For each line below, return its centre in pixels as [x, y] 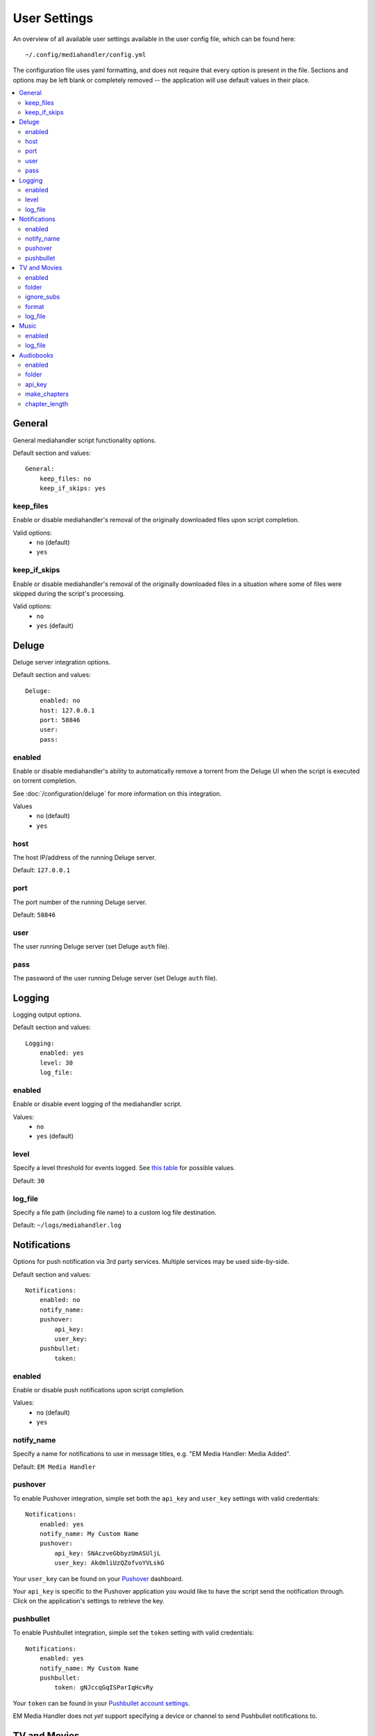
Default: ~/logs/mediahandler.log [67, 1225]
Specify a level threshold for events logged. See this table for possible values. [124, 1168]
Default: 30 [29, 1180]
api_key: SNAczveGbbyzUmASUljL [108, 1553]
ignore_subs [43, 297]
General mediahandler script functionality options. [84, 440]
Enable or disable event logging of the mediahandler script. [97, 1104]
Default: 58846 [34, 915]
